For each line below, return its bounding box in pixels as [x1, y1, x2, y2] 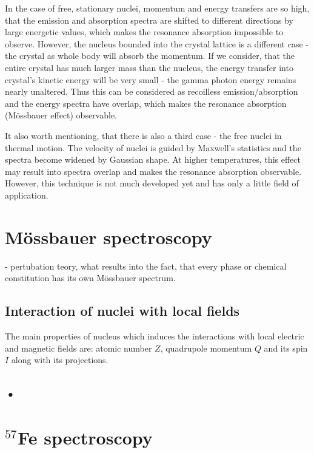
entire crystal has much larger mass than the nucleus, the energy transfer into [5, 61, 293, 73]
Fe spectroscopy [18, 424, 153, 449]
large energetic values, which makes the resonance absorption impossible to [5, 26, 284, 38]
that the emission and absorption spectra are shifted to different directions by [5, 13, 293, 26]
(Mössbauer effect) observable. [5, 109, 118, 121]
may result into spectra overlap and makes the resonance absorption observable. [5, 165, 302, 177]
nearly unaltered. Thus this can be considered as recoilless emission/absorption [5, 85, 298, 98]
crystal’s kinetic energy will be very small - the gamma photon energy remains [5, 73, 296, 86]
